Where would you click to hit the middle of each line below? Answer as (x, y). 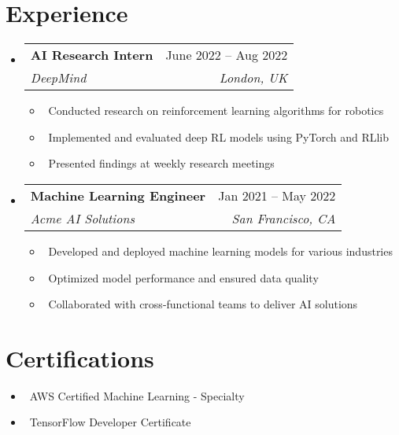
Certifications (80, 358)
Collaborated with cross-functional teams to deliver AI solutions (203, 304)
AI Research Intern (92, 55)
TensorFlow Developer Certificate (110, 422)
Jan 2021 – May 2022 (277, 195)
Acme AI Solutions (82, 218)
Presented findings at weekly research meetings (161, 163)
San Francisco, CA (284, 218)
